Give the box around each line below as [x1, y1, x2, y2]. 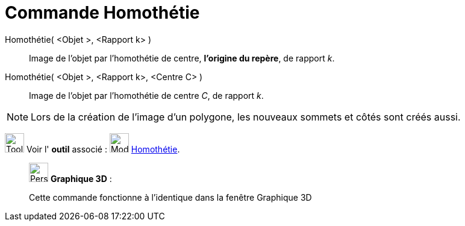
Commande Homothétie [5, 2, 200, 23]
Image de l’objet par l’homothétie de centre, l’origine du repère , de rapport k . [29, 52, 335, 63]
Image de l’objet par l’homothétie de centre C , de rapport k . [29, 90, 264, 101]
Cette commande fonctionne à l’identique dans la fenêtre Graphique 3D [29, 192, 312, 202]
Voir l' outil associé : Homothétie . [26, 143, 180, 154]
